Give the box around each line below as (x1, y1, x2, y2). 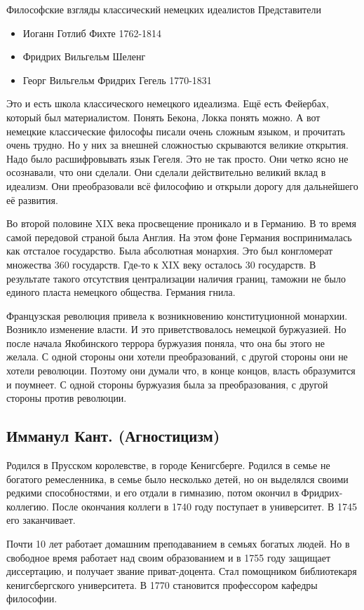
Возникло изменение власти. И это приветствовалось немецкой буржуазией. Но (6, 322, 346, 337)
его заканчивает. (6, 513, 76, 527)
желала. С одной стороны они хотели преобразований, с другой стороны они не (6, 349, 348, 364)
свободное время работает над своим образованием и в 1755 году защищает (6, 550, 331, 564)
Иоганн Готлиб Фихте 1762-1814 (22, 25, 162, 40)
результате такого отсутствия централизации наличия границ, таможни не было (6, 271, 346, 285)
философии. (6, 591, 58, 606)
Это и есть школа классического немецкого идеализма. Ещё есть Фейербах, (6, 96, 329, 111)
